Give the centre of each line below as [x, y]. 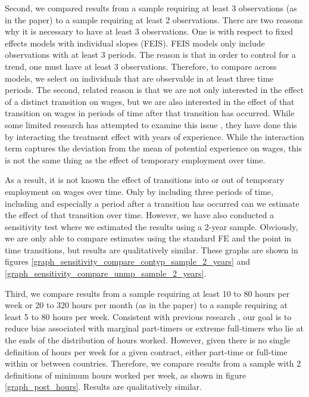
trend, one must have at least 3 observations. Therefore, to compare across [141, 66]
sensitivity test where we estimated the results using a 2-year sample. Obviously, [152, 226]
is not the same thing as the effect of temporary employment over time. [135, 159]
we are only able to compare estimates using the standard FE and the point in [148, 238]
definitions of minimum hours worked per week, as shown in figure [126, 375]
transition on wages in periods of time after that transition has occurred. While [150, 113]
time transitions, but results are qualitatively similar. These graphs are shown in [152, 249]
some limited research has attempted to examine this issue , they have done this [151, 124]
